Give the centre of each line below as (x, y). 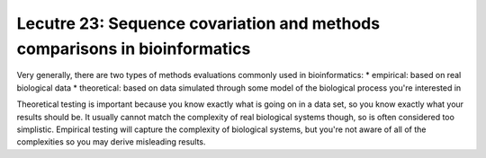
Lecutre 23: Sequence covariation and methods (198, 23)
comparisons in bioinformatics (134, 48)
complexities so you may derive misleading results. (111, 142)
